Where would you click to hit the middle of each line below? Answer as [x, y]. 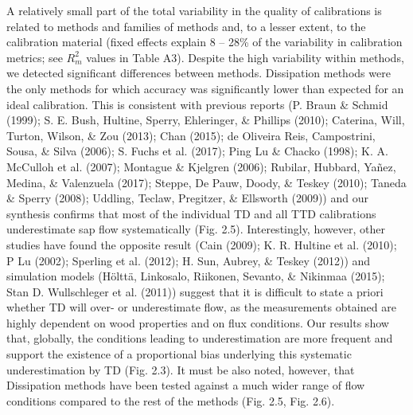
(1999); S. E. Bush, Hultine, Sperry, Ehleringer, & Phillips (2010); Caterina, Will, [206, 120]
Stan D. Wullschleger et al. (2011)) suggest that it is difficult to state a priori [195, 291]
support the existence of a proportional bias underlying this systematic [179, 354]
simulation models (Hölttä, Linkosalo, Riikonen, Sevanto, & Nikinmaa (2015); [196, 276]
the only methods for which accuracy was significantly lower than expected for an [205, 88]
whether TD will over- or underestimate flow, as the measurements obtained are [201, 307]
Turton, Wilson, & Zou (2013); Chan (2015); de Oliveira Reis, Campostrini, [191, 135]
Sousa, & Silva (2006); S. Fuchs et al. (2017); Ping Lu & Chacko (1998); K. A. [197, 151]
